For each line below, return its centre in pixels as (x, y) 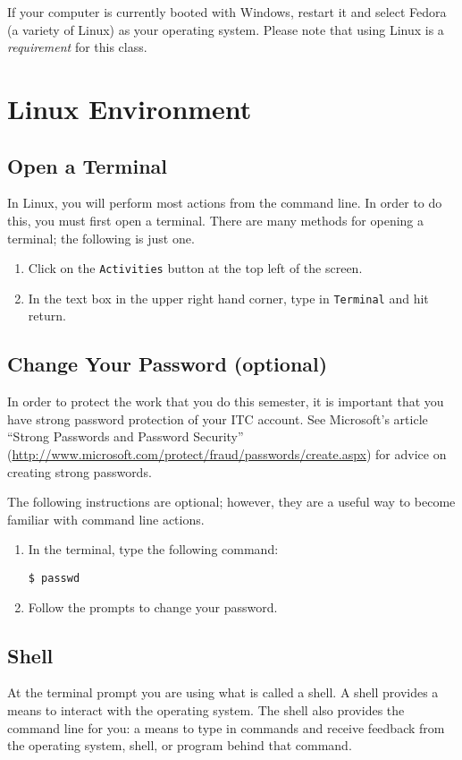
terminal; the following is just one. (101, 238)
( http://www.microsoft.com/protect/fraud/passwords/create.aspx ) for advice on (227, 454)
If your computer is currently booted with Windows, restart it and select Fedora (227, 12)
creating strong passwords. (80, 471)
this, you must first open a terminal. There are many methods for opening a (216, 220)
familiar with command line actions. (106, 519)
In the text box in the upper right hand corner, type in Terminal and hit (228, 298)
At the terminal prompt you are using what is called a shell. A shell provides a (223, 692)
